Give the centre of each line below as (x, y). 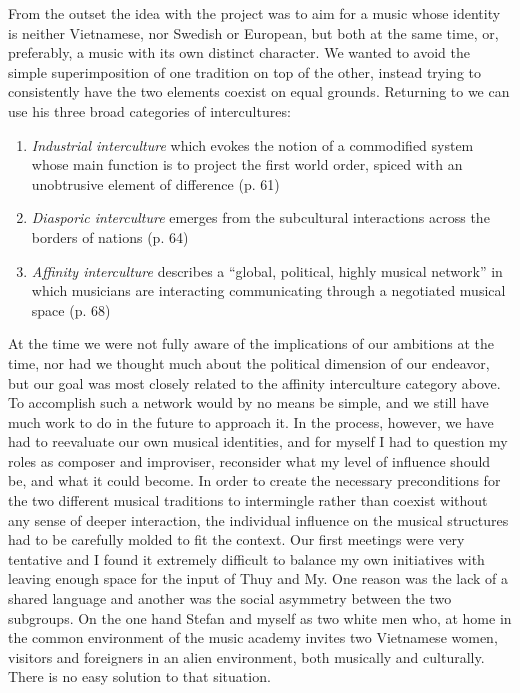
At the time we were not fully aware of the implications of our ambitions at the (251, 343)
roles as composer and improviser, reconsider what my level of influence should (249, 460)
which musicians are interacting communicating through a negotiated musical (268, 290)
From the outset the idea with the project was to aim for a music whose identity (254, 13)
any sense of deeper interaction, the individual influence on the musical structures (258, 519)
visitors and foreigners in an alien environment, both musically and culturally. (246, 656)
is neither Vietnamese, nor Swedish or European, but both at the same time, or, (253, 32)
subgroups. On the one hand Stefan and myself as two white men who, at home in (260, 617)
